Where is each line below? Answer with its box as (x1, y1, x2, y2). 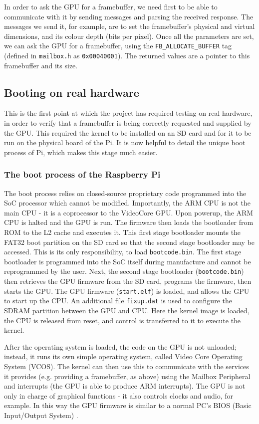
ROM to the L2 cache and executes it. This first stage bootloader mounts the (4, 227, 241, 237)
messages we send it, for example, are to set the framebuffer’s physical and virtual (4, 21, 255, 31)
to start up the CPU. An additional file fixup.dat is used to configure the (4, 295, 232, 306)
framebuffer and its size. (4, 60, 78, 70)
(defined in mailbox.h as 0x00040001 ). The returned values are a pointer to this (4, 50, 250, 61)
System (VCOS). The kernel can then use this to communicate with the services (4, 361, 249, 372)
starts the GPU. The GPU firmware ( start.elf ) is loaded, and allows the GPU (4, 285, 250, 296)
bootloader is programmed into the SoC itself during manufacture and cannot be (4, 256, 251, 266)
